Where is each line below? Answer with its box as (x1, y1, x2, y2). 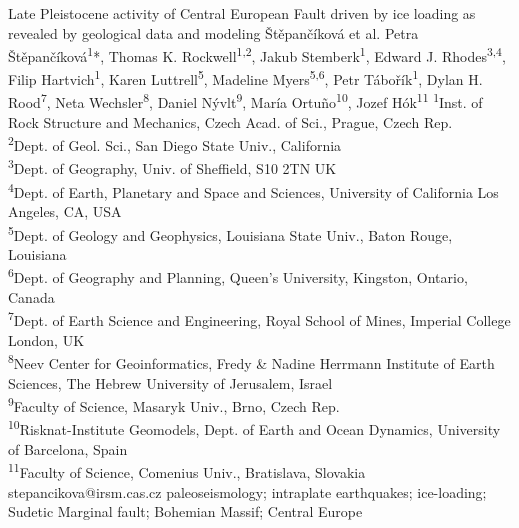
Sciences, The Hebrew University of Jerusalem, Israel (8, 372, 333, 393)
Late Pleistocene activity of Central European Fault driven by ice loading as (8, 3, 476, 23)
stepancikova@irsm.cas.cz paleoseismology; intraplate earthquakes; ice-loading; (8, 481, 487, 502)
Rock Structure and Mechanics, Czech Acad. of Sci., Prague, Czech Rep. (8, 111, 453, 132)
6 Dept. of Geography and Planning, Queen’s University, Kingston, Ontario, (8, 264, 468, 288)
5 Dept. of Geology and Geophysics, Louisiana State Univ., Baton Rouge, (8, 221, 453, 245)
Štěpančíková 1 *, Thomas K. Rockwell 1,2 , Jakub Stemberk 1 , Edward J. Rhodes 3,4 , (8, 43, 506, 66)
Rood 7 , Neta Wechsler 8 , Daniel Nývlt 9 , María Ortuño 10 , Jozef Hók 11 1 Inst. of (8, 89, 483, 113)
